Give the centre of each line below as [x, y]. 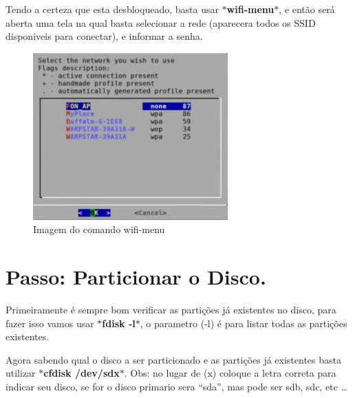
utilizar [21, 373]
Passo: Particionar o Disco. [136, 276]
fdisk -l [119, 323]
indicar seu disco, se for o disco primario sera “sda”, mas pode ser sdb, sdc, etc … [176, 386]
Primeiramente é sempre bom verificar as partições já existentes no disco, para [171, 309]
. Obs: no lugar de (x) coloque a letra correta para [230, 373]
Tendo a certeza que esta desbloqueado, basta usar [112, 9]
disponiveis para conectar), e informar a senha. [104, 36]
